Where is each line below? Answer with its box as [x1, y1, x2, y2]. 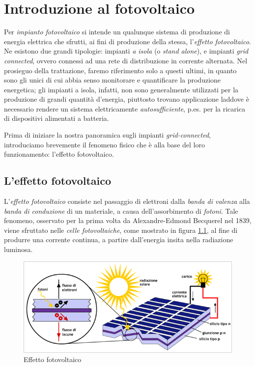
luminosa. [4, 244, 33, 254]
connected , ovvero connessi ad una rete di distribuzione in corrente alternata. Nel [4, 55, 248, 65]
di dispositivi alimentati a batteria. [4, 113, 109, 123]
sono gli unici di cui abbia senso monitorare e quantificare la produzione [4, 75, 221, 85]
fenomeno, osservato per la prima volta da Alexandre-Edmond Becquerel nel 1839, [4, 215, 252, 225]
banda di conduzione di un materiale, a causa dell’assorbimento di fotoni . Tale [4, 205, 238, 216]
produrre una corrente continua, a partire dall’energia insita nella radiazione [4, 234, 233, 245]
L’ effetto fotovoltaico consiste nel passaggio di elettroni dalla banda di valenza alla [4, 196, 250, 206]
